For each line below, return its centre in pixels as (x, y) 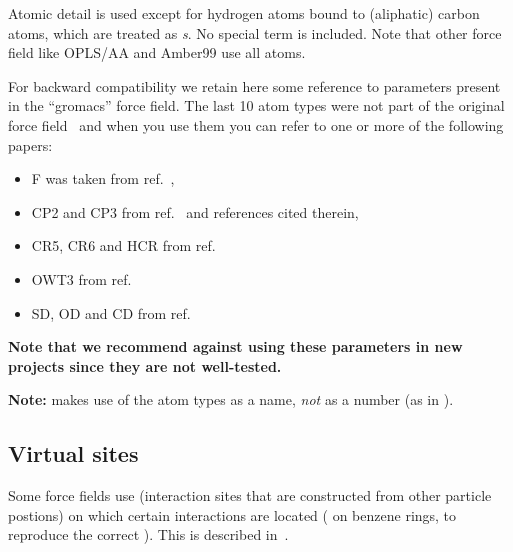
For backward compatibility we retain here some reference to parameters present (254, 85)
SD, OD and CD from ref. (111, 312)
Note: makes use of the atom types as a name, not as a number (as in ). (231, 399)
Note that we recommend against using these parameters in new (235, 346)
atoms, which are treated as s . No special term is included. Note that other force (255, 32)
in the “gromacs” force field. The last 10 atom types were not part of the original (256, 105)
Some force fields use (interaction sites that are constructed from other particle (250, 495)
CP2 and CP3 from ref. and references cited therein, (195, 211)
